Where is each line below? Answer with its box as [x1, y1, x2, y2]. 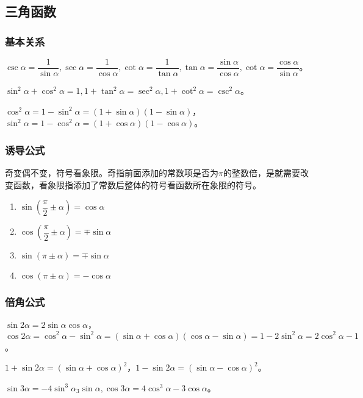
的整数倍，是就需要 [223, 166, 300, 179]
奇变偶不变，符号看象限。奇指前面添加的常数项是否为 [5, 166, 218, 179]
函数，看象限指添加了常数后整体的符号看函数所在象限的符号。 [13, 178, 261, 191]
